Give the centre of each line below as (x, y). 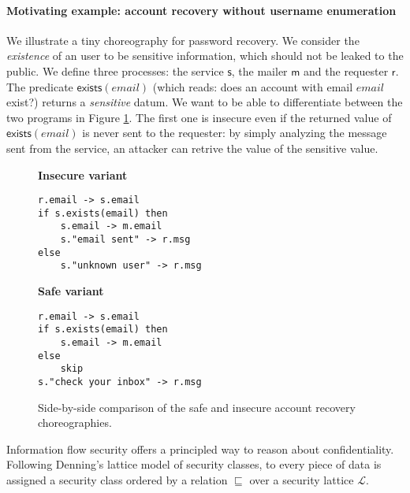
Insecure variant (83, 174)
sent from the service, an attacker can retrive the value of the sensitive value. (192, 148)
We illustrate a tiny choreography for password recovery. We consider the (183, 40)
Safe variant (71, 291)
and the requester (346, 70)
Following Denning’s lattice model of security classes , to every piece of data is (194, 464)
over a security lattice (302, 479)
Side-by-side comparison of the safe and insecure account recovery (197, 407)
